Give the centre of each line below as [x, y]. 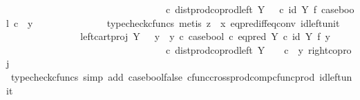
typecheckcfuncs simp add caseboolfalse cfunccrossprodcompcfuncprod [163, 76]
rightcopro [330, 49]
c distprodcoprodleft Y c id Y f [241, 9]
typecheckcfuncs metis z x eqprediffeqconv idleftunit [223, 22]
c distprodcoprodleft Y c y [234, 49]
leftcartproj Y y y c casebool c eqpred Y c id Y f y [205, 36]
